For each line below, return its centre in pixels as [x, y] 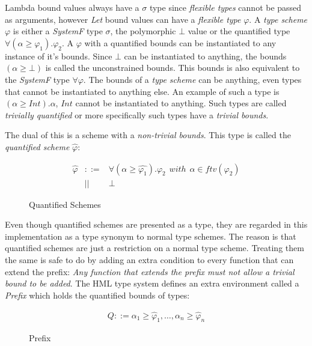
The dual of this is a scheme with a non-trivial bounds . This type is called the [148, 135]
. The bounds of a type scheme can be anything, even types [192, 79]
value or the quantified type [239, 31]
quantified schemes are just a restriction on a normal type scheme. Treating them [154, 248]
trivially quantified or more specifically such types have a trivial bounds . [137, 114]
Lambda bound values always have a [72, 7]
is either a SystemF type [58, 31]
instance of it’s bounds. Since [59, 56]
